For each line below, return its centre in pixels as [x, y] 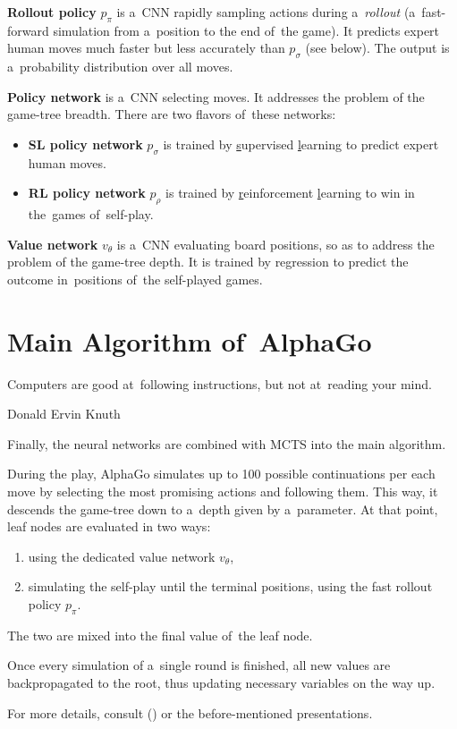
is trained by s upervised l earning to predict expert [301, 144]
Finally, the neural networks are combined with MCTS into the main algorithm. [227, 443]
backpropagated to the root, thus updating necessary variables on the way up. [221, 682]
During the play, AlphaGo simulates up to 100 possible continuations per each [221, 474]
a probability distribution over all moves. [120, 67]
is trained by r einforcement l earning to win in [290, 193]
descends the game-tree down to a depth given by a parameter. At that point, [223, 509]
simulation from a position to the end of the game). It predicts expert [246, 30]
